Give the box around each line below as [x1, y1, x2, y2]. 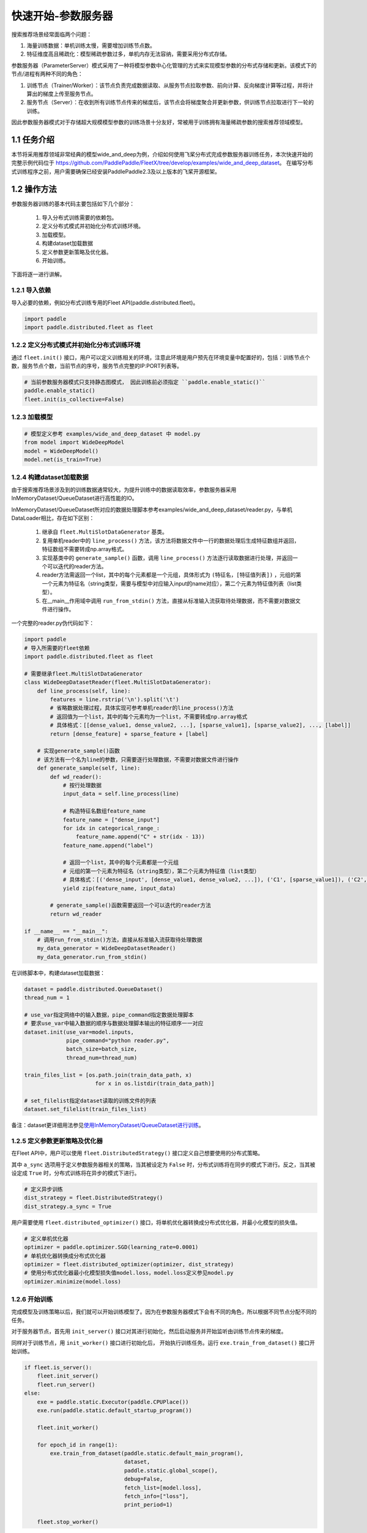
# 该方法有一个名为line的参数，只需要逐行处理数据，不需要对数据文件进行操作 [37, 756, 239, 763]
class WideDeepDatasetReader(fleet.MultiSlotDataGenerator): [24, 679, 212, 686]
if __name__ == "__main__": [24, 928, 108, 935]
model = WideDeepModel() [24, 448, 99, 454]
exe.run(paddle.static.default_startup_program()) [37, 1407, 192, 1414]
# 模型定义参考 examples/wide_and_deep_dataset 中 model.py [24, 430, 201, 437]
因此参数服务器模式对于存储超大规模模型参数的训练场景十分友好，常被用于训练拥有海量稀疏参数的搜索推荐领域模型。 [11, 118, 306, 126]
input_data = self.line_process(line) [62, 790, 180, 797]
